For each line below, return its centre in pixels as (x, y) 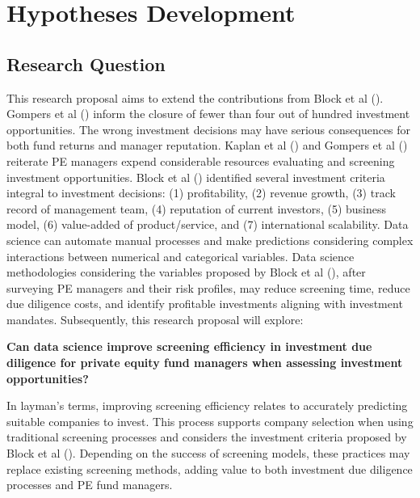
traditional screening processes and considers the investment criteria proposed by (207, 437)
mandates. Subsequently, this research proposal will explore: (155, 319)
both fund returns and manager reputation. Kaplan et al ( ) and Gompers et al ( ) (207, 145)
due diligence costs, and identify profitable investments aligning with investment (205, 304)
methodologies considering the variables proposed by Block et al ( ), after (186, 272)
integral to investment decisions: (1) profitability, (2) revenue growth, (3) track (201, 193)
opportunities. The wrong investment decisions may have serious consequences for (209, 129)
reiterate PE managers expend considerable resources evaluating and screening (201, 160)
